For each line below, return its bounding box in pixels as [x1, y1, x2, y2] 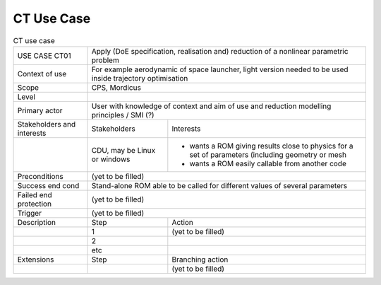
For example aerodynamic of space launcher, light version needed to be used [91, 64, 349, 74]
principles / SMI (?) [91, 110, 155, 120]
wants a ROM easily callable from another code [189, 158, 347, 168]
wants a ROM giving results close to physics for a [189, 141, 353, 151]
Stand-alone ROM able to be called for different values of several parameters [91, 180, 348, 190]
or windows [91, 154, 131, 164]
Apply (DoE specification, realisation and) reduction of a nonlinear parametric [91, 46, 349, 56]
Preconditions [17, 171, 64, 181]
